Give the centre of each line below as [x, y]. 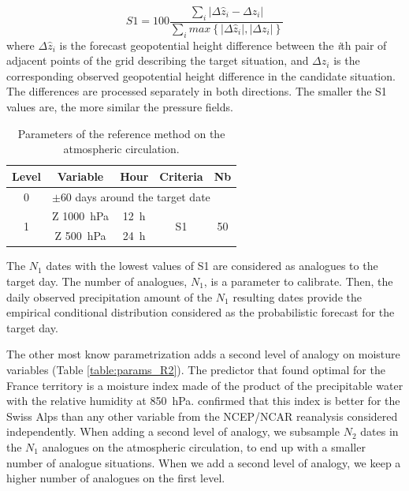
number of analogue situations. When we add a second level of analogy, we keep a [204, 462]
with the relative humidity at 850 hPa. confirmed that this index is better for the [203, 401]
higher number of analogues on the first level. [116, 478]
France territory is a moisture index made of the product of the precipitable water [205, 385]
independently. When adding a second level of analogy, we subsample [173, 431]
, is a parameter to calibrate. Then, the [298, 281]
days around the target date [143, 196]
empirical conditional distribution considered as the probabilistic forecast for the [201, 312]
